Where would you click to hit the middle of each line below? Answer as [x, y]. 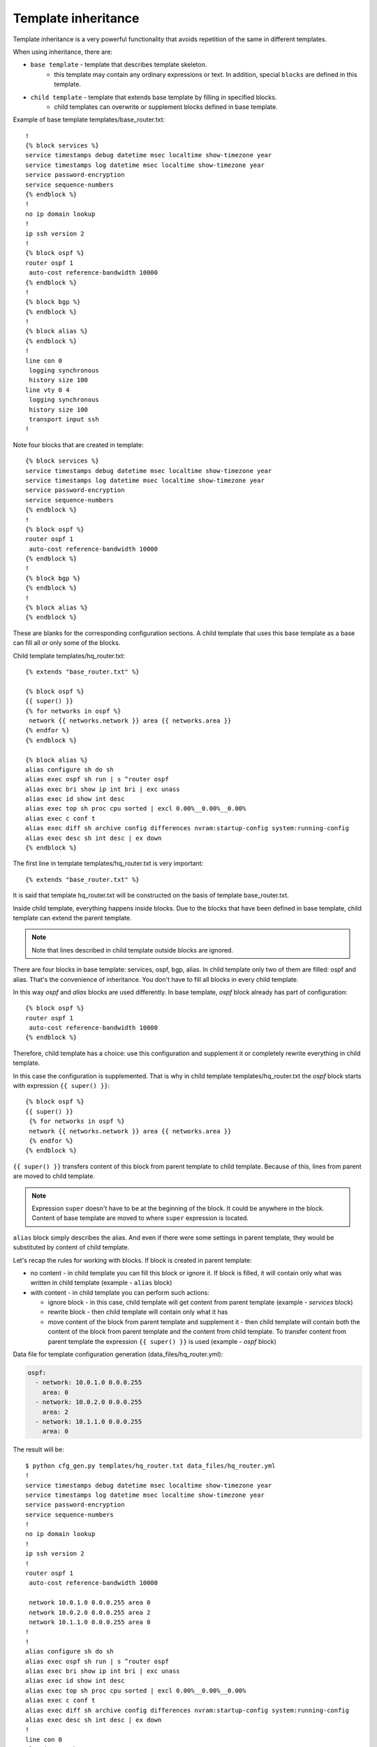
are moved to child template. [54, 1176]
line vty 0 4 [47, 390]
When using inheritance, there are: [63, 52]
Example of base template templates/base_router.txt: [89, 119]
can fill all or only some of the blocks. [67, 643]
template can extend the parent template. [72, 918]
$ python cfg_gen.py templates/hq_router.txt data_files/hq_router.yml [150, 1465]
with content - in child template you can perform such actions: [120, 1292]
